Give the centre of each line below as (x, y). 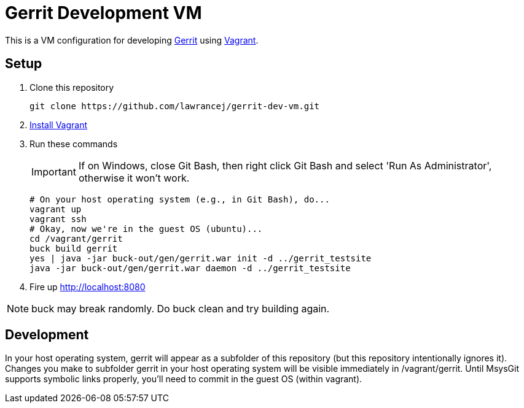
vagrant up (56, 209)
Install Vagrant (59, 125)
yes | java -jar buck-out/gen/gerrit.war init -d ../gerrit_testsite (201, 258)
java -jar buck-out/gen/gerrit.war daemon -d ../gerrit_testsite (190, 268)
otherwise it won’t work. (134, 178)
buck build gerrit (74, 248)
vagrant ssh (58, 219)
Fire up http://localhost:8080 (88, 287)
